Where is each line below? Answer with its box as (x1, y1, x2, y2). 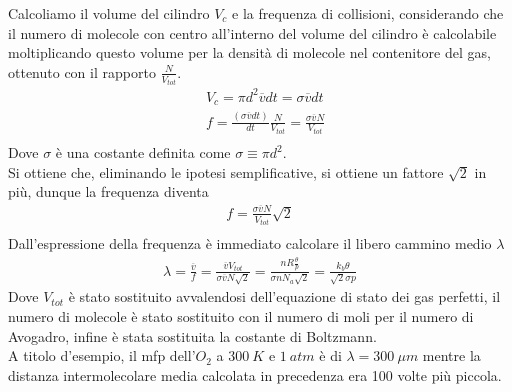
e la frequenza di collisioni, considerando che (232, 3, 504, 23)
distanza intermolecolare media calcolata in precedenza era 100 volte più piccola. (8, 364, 502, 385)
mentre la (422, 345, 481, 366)
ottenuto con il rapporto (8, 61, 156, 82)
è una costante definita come (55, 142, 231, 163)
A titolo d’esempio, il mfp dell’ (8, 345, 196, 366)
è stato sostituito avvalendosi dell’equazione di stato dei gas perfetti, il (68, 286, 501, 307)
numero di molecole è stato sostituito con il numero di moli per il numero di (8, 305, 474, 326)
